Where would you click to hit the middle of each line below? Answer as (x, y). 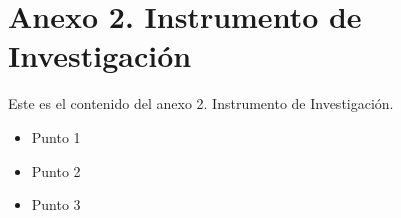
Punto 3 (56, 204)
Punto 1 (56, 136)
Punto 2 (56, 170)
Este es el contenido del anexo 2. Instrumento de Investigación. (201, 103)
